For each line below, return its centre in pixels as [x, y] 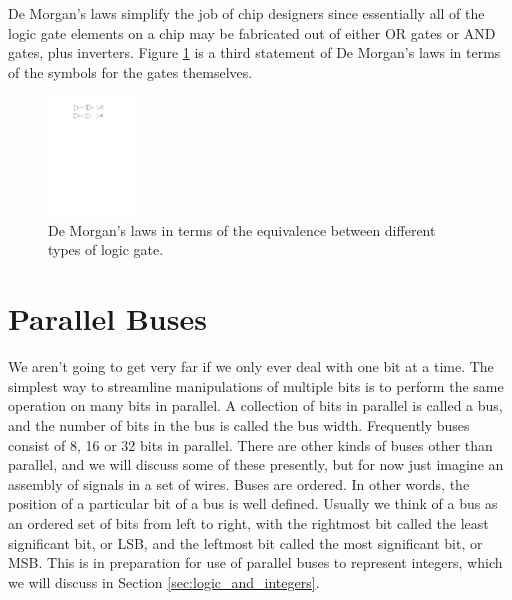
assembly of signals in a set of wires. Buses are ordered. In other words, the [239, 483]
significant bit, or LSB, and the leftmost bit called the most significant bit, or [245, 542]
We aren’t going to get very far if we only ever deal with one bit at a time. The [251, 366]
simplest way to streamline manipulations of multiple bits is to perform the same [256, 385]
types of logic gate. [106, 249]
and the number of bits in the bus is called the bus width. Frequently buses [239, 424]
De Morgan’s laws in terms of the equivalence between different [242, 229]
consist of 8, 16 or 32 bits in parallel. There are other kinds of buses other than [250, 444]
